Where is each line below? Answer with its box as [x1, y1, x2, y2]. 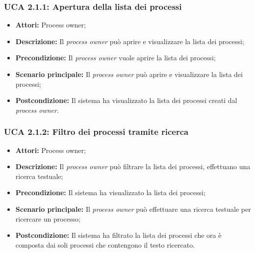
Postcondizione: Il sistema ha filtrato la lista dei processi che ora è [15, 230, 222, 240]
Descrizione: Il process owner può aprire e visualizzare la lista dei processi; [15, 36, 244, 46]
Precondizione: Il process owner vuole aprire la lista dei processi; [15, 52, 216, 63]
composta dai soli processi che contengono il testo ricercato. [15, 239, 195, 250]
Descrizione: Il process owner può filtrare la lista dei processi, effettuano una [15, 161, 251, 172]
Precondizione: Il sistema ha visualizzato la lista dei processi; [15, 187, 205, 198]
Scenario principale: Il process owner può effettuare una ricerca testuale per [15, 203, 251, 214]
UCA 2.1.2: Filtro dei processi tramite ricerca [4, 126, 189, 138]
